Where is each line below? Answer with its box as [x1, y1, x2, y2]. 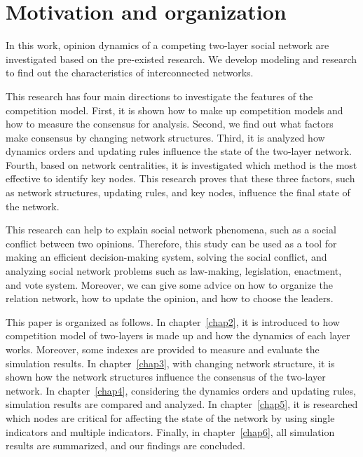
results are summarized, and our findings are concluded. [6, 438, 245, 453]
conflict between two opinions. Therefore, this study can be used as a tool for [6, 236, 337, 250]
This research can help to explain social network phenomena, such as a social [6, 222, 336, 237]
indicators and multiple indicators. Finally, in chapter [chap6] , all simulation [6, 424, 335, 439]
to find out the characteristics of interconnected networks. [6, 65, 254, 80]
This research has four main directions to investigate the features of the [6, 88, 313, 103]
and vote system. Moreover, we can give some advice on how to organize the [6, 277, 333, 292]
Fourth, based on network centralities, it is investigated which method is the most [6, 157, 357, 172]
